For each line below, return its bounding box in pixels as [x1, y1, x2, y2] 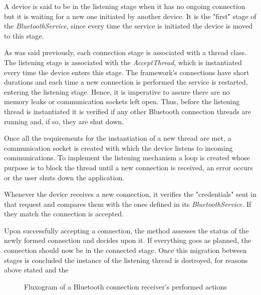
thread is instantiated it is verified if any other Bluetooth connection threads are [4, 106, 251, 116]
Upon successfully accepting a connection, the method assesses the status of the [4, 225, 249, 235]
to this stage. [4, 30, 44, 41]
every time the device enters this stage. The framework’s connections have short [4, 67, 249, 77]
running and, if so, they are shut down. [4, 116, 124, 126]
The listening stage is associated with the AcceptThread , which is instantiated [4, 57, 242, 67]
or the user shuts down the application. [4, 172, 124, 182]
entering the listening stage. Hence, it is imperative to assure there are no [4, 86, 230, 97]
